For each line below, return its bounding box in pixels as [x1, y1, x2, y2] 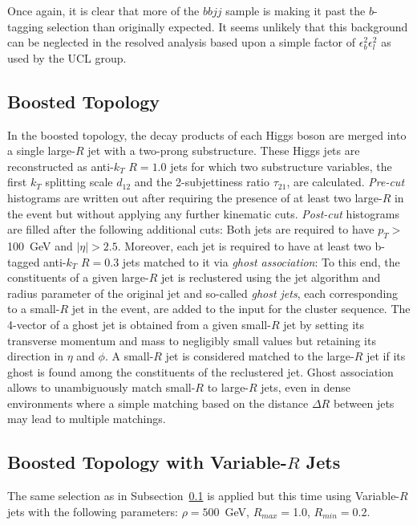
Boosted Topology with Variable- [7, 450, 287, 474]
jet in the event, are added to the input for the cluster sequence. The [71, 300, 411, 317]
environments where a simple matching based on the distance [7, 394, 309, 411]
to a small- [7, 300, 60, 317]
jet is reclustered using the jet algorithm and [161, 269, 381, 286]
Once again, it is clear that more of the [7, 2, 200, 18]
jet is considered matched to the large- [165, 348, 354, 364]
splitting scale [45, 173, 113, 190]
